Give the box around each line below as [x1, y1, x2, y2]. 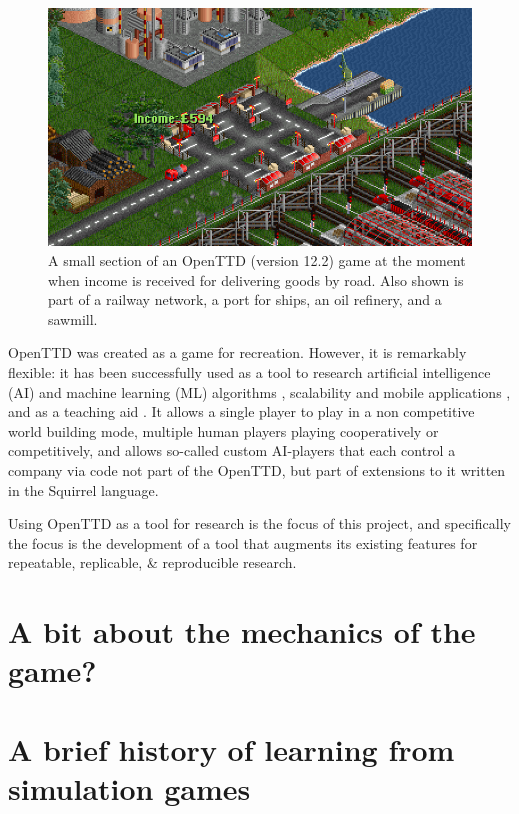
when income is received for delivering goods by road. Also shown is [48, 269, 464, 290]
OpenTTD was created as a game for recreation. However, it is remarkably [8, 342, 467, 363]
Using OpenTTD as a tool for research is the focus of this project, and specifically [8, 513, 511, 534]
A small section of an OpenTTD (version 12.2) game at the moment [48, 250, 466, 271]
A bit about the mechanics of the [8, 611, 476, 652]
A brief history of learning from [8, 728, 455, 769]
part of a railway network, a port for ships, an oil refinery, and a [48, 289, 442, 310]
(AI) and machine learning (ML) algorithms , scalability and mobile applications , [8, 381, 511, 402]
